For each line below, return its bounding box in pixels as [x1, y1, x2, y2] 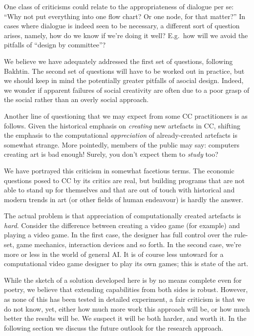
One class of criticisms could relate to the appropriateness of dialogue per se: [4, 1, 234, 11]
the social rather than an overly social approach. [4, 94, 149, 105]
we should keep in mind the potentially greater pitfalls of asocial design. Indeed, [4, 75, 244, 85]
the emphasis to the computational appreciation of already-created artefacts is [4, 130, 237, 140]
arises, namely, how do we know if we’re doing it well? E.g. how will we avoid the [4, 30, 248, 40]
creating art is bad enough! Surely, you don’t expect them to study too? [4, 149, 218, 159]
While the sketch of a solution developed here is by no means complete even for [4, 274, 242, 285]
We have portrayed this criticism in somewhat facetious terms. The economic [4, 165, 234, 175]
